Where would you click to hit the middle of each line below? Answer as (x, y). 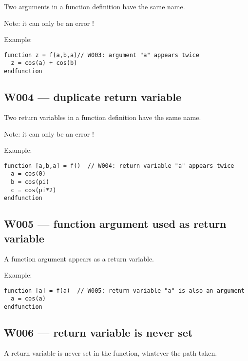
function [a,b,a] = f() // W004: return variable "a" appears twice (119, 166)
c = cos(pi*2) (34, 190)
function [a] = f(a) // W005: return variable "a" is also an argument (124, 291)
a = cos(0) (28, 174)
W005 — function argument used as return (115, 224)
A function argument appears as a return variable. (79, 258)
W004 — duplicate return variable (93, 97)
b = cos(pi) (30, 182)
